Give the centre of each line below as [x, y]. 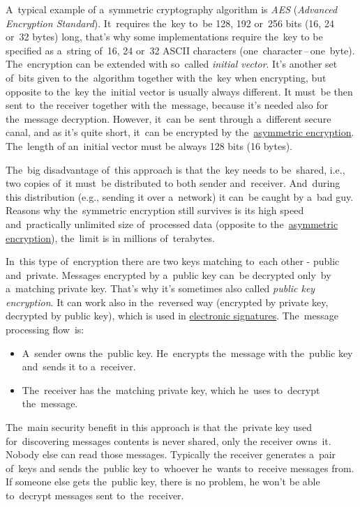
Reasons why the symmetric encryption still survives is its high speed [155, 210]
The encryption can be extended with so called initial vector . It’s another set [172, 64]
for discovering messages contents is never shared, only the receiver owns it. [168, 440]
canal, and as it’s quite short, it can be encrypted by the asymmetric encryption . [180, 132]
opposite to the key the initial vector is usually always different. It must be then [179, 91]
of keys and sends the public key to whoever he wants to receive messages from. [180, 468]
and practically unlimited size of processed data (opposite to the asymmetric [172, 224]
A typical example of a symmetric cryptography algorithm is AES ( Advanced [172, 9]
